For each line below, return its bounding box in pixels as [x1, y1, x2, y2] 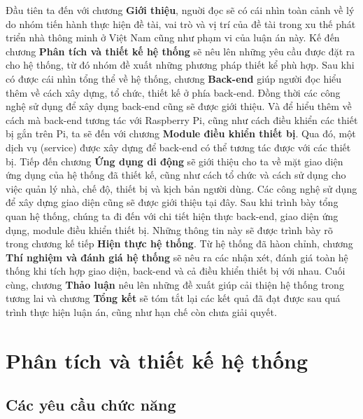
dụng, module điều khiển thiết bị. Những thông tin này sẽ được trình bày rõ [6, 222, 333, 237]
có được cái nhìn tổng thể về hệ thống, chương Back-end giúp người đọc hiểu [6, 71, 342, 85]
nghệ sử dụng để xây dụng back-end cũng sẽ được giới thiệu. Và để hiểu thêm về [6, 99, 352, 114]
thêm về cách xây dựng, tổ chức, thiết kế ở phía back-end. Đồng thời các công [6, 85, 341, 99]
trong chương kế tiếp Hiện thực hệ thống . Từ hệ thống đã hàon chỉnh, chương [6, 236, 353, 251]
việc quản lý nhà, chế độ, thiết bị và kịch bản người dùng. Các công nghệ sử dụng [6, 181, 357, 195]
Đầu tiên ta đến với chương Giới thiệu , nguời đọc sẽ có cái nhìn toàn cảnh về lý [6, 3, 355, 17]
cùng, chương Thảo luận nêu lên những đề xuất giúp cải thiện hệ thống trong [6, 277, 344, 291]
